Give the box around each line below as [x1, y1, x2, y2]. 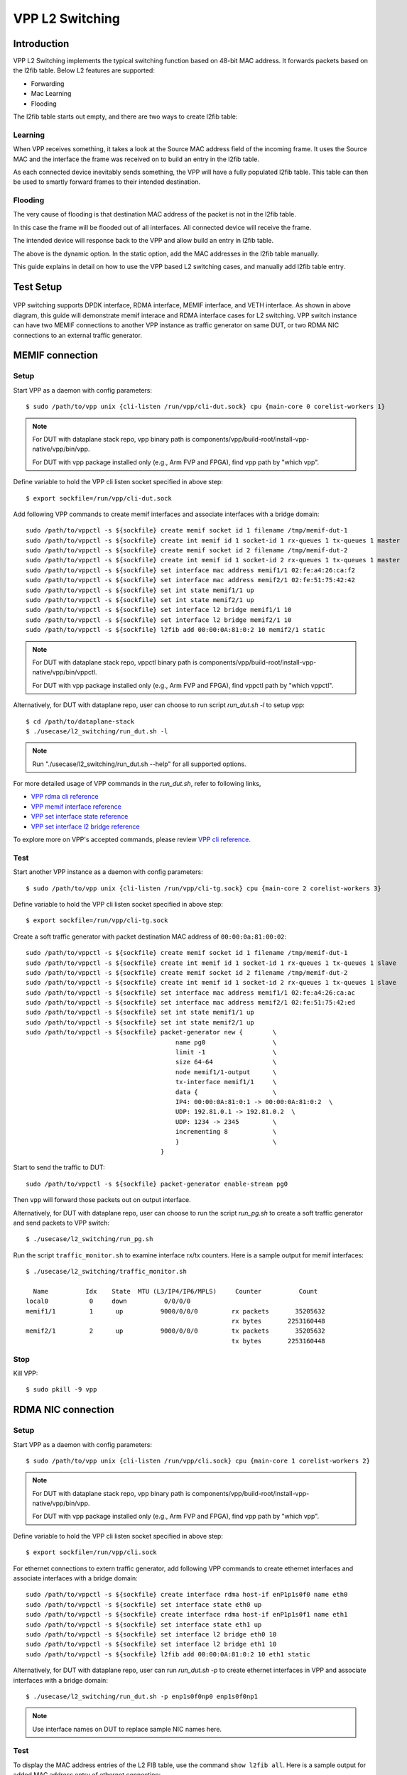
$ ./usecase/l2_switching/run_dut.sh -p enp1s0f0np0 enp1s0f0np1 [26, 1692, 259, 1700]
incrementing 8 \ [175, 1127, 277, 1136]
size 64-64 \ [175, 1058, 277, 1066]
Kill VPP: [13, 1369, 38, 1377]
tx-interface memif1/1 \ [175, 1078, 277, 1086]
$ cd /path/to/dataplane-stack [26, 717, 135, 726]
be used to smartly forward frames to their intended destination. [13, 177, 201, 186]
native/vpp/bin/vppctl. [32, 668, 97, 677]
